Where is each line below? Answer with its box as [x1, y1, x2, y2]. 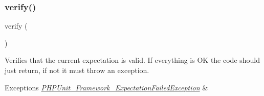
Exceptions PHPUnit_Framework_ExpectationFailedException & [5, 82, 208, 92]
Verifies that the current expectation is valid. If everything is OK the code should [5, 55, 260, 65]
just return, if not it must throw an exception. [5, 65, 149, 75]
